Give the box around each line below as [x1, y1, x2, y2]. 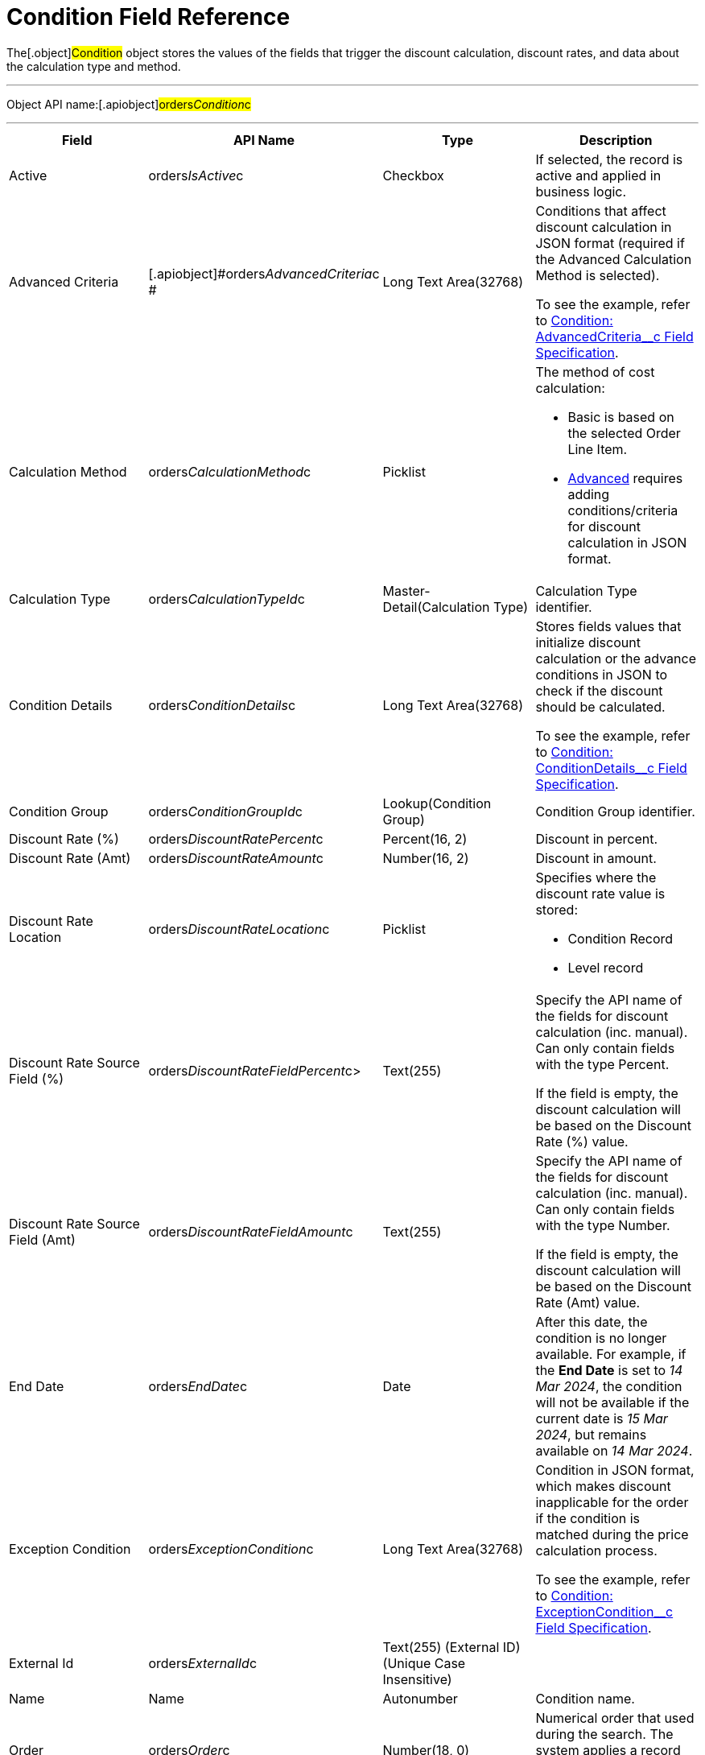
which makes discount [535, 1477, 671, 1494]
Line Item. [567, 440, 628, 457]
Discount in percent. [535, 830, 658, 847]
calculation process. [535, 1542, 658, 1559]
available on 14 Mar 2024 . [535, 1442, 693, 1459]
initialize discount [535, 634, 641, 650]
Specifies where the [535, 869, 657, 886]
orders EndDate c [148, 1377, 248, 1394]
